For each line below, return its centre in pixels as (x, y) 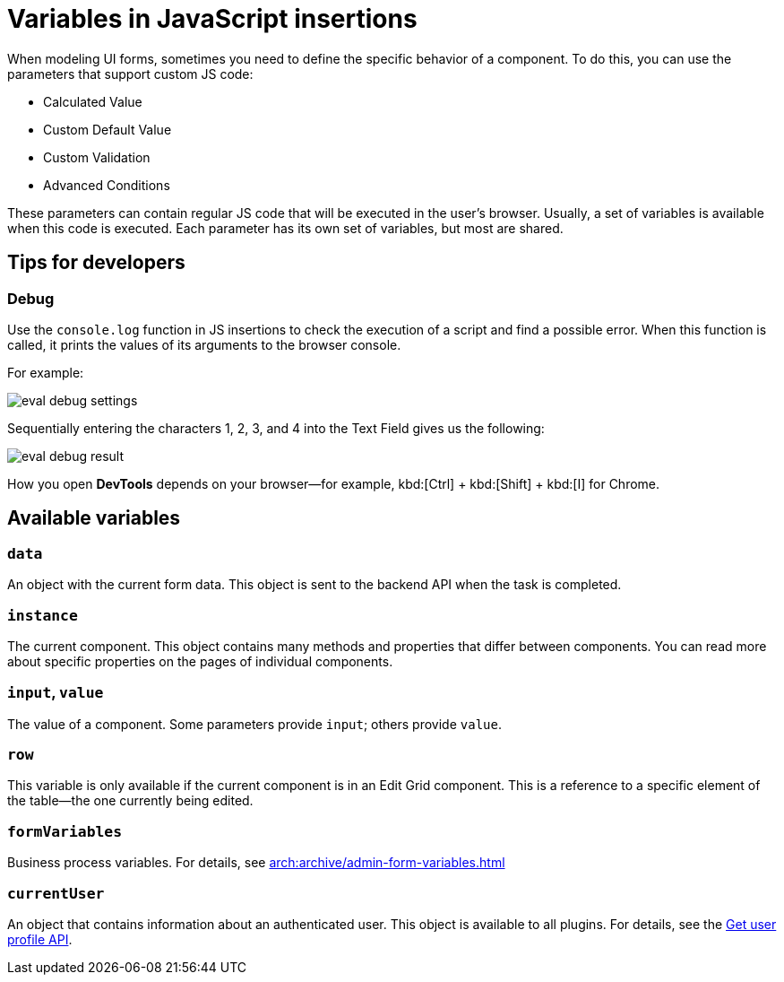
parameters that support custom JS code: (130, 74)
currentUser (56, 893)
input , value (56, 693)
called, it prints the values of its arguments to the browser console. (204, 344)
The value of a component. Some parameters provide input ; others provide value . (254, 724)
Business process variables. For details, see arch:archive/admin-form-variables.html (256, 863)
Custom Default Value (108, 129)
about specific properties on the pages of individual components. (200, 661)
